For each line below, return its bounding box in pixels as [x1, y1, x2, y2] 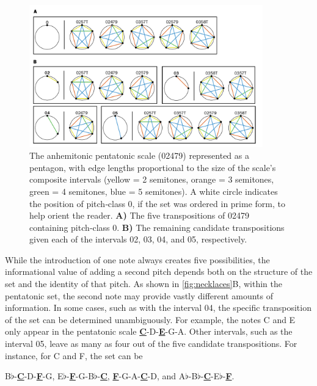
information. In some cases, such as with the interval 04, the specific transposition [5, 301, 312, 314]
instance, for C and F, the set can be [5, 349, 143, 362]
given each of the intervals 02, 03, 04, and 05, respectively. [29, 233, 247, 246]
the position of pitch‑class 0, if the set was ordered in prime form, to [29, 197, 285, 209]
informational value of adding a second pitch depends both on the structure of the [5, 265, 313, 278]
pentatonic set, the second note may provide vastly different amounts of [5, 289, 274, 302]
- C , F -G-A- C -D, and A [97, 370, 186, 382]
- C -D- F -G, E [14, 370, 64, 382]
